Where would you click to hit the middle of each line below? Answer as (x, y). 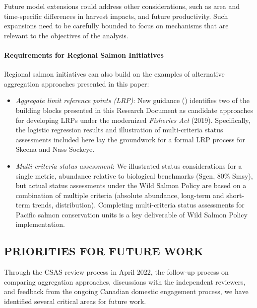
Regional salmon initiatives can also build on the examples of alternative (114, 74)
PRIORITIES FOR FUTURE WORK (104, 251)
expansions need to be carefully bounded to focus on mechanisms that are (116, 26)
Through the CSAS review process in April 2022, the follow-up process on (116, 272)
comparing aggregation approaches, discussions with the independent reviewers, (125, 281)
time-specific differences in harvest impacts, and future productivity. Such (116, 16)
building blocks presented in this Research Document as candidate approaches (134, 110)
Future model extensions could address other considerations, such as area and (122, 6)
